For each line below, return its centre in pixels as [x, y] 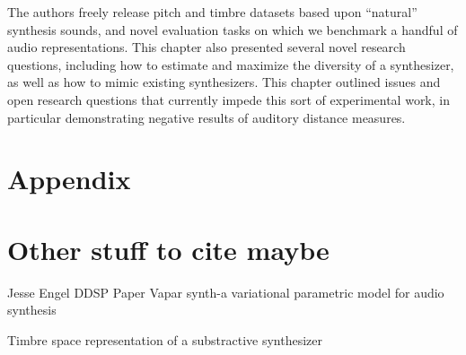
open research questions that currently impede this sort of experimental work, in [229, 99]
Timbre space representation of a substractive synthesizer [165, 339]
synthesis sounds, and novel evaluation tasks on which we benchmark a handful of [233, 29]
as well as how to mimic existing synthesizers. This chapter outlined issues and [224, 82]
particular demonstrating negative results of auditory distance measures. [207, 117]
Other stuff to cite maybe [168, 249]
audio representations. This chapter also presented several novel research [207, 47]
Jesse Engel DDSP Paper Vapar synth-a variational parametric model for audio [226, 292]
